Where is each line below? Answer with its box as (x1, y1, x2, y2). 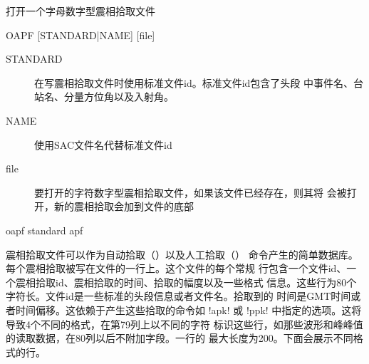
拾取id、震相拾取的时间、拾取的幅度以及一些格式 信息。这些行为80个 (35, 274, 357, 289)
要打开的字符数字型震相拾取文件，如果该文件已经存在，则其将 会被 (34, 184, 347, 199)
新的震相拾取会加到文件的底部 (53, 199, 194, 214)
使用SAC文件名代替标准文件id (34, 137, 172, 152)
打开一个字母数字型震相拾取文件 (6, 4, 155, 18)
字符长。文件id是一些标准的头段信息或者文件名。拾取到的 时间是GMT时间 (6, 288, 351, 303)
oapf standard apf (6, 222, 83, 237)
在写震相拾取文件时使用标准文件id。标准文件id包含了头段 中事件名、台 (34, 75, 364, 90)
